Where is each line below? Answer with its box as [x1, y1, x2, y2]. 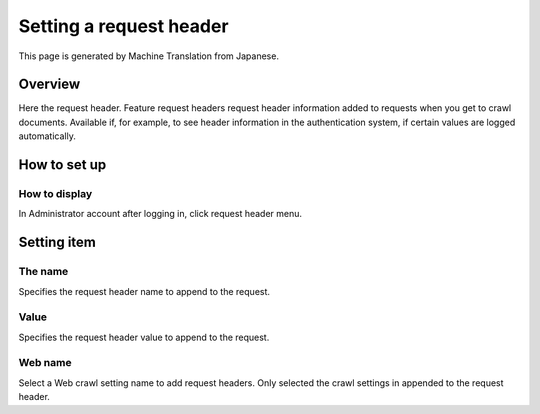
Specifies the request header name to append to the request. [18, 285, 270, 297]
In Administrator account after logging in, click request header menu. [18, 208, 303, 220]
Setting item [18, 234, 97, 251]
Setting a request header [18, 15, 229, 37]
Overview [18, 76, 81, 93]
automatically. [18, 130, 77, 142]
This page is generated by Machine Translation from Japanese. [18, 50, 280, 62]
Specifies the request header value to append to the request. [18, 331, 270, 343]
